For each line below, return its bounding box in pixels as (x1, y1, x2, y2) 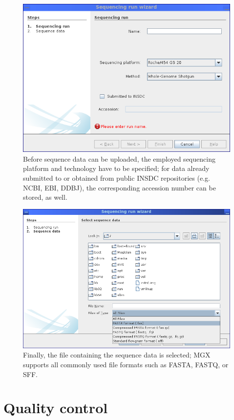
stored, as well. (23, 192, 67, 202)
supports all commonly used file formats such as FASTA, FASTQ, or (23, 359, 229, 369)
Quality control (3, 398, 108, 418)
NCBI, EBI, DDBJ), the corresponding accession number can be (23, 182, 216, 192)
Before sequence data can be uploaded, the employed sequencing (23, 153, 215, 164)
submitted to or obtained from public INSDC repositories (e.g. (23, 173, 210, 183)
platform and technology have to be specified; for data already (23, 163, 210, 173)
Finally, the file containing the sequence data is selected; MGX (23, 350, 211, 360)
